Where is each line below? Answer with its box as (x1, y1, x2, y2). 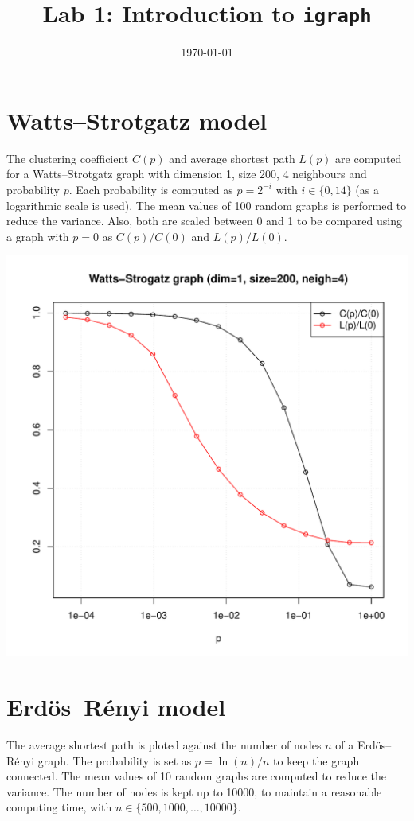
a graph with (6, 228, 69, 244)
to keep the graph (273, 752, 360, 768)
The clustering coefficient (6, 150, 129, 166)
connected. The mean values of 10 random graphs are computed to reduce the (6, 768, 387, 784)
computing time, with (6, 799, 112, 815)
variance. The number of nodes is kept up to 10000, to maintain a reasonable (6, 783, 382, 800)
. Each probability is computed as (68, 181, 233, 197)
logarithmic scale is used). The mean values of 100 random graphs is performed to (6, 196, 407, 213)
